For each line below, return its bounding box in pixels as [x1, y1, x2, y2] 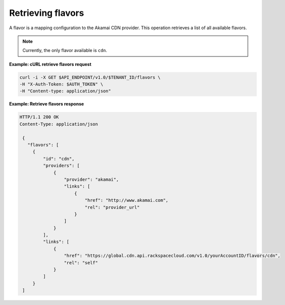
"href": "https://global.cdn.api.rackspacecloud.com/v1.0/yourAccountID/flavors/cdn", [63, 253, 281, 258]
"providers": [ [43, 163, 80, 168]
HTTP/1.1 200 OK [19, 114, 59, 120]
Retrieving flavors [9, 7, 84, 18]
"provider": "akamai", [63, 176, 119, 182]
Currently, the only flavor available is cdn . [22, 48, 107, 53]
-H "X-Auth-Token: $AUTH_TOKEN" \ [19, 82, 103, 87]
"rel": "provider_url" [85, 204, 140, 210]
